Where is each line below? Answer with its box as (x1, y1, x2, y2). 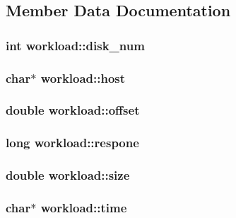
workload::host (40, 69, 126, 86)
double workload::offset (6, 101, 140, 119)
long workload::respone (6, 134, 139, 151)
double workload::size (6, 166, 130, 184)
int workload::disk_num (6, 36, 145, 54)
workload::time (40, 198, 127, 216)
